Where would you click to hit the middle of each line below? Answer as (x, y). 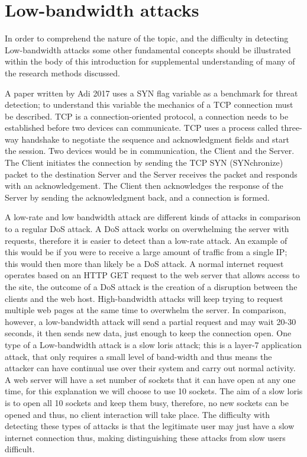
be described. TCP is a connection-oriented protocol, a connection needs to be (147, 116)
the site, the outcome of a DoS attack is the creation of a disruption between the (151, 287)
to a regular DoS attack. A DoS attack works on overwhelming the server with (147, 229)
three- (291, 128)
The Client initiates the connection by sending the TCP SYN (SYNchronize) (144, 162)
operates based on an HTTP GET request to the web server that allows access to (152, 275)
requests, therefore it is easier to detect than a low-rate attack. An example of (146, 240)
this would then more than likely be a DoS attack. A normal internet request (144, 263)
